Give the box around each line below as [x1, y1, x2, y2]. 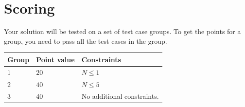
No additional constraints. [81, 91, 159, 101]
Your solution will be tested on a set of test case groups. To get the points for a [4, 26, 241, 36]
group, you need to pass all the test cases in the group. [4, 36, 167, 46]
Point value [36, 54, 75, 64]
